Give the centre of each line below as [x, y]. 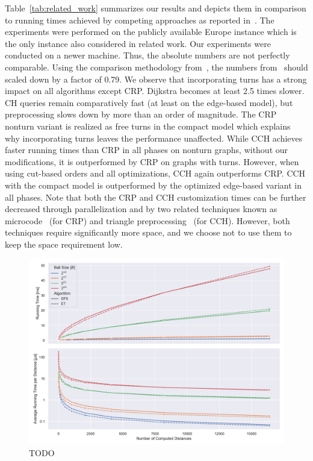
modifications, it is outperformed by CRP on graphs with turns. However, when [152, 161]
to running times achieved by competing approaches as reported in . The [140, 20]
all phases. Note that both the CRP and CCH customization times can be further [156, 197]
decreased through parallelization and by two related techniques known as [141, 209]
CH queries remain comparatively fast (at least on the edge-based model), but [149, 102]
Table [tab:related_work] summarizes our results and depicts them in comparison [156, 8]
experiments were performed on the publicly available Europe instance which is [151, 32]
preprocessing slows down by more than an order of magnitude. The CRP [141, 114]
